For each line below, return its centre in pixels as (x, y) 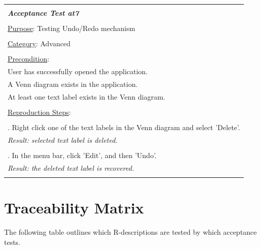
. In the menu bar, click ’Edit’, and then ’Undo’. (82, 155)
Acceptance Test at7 (43, 13)
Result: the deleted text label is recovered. (71, 167)
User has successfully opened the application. (78, 71)
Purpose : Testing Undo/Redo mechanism (72, 28)
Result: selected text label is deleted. (63, 139)
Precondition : (28, 59)
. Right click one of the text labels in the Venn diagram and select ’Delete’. (124, 127)
